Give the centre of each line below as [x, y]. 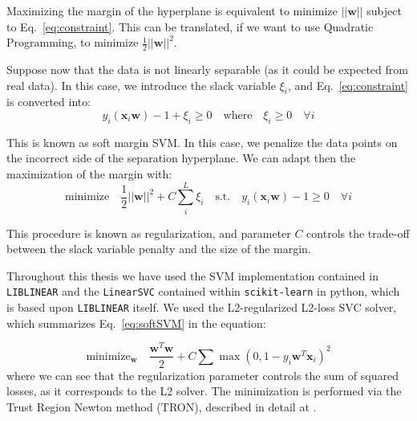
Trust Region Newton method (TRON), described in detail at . [162, 406]
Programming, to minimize [73, 42]
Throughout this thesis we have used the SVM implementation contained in [192, 275]
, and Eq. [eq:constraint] [348, 85]
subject [384, 10]
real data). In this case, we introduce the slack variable [141, 85]
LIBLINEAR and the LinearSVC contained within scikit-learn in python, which [203, 291]
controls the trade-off [358, 233]
